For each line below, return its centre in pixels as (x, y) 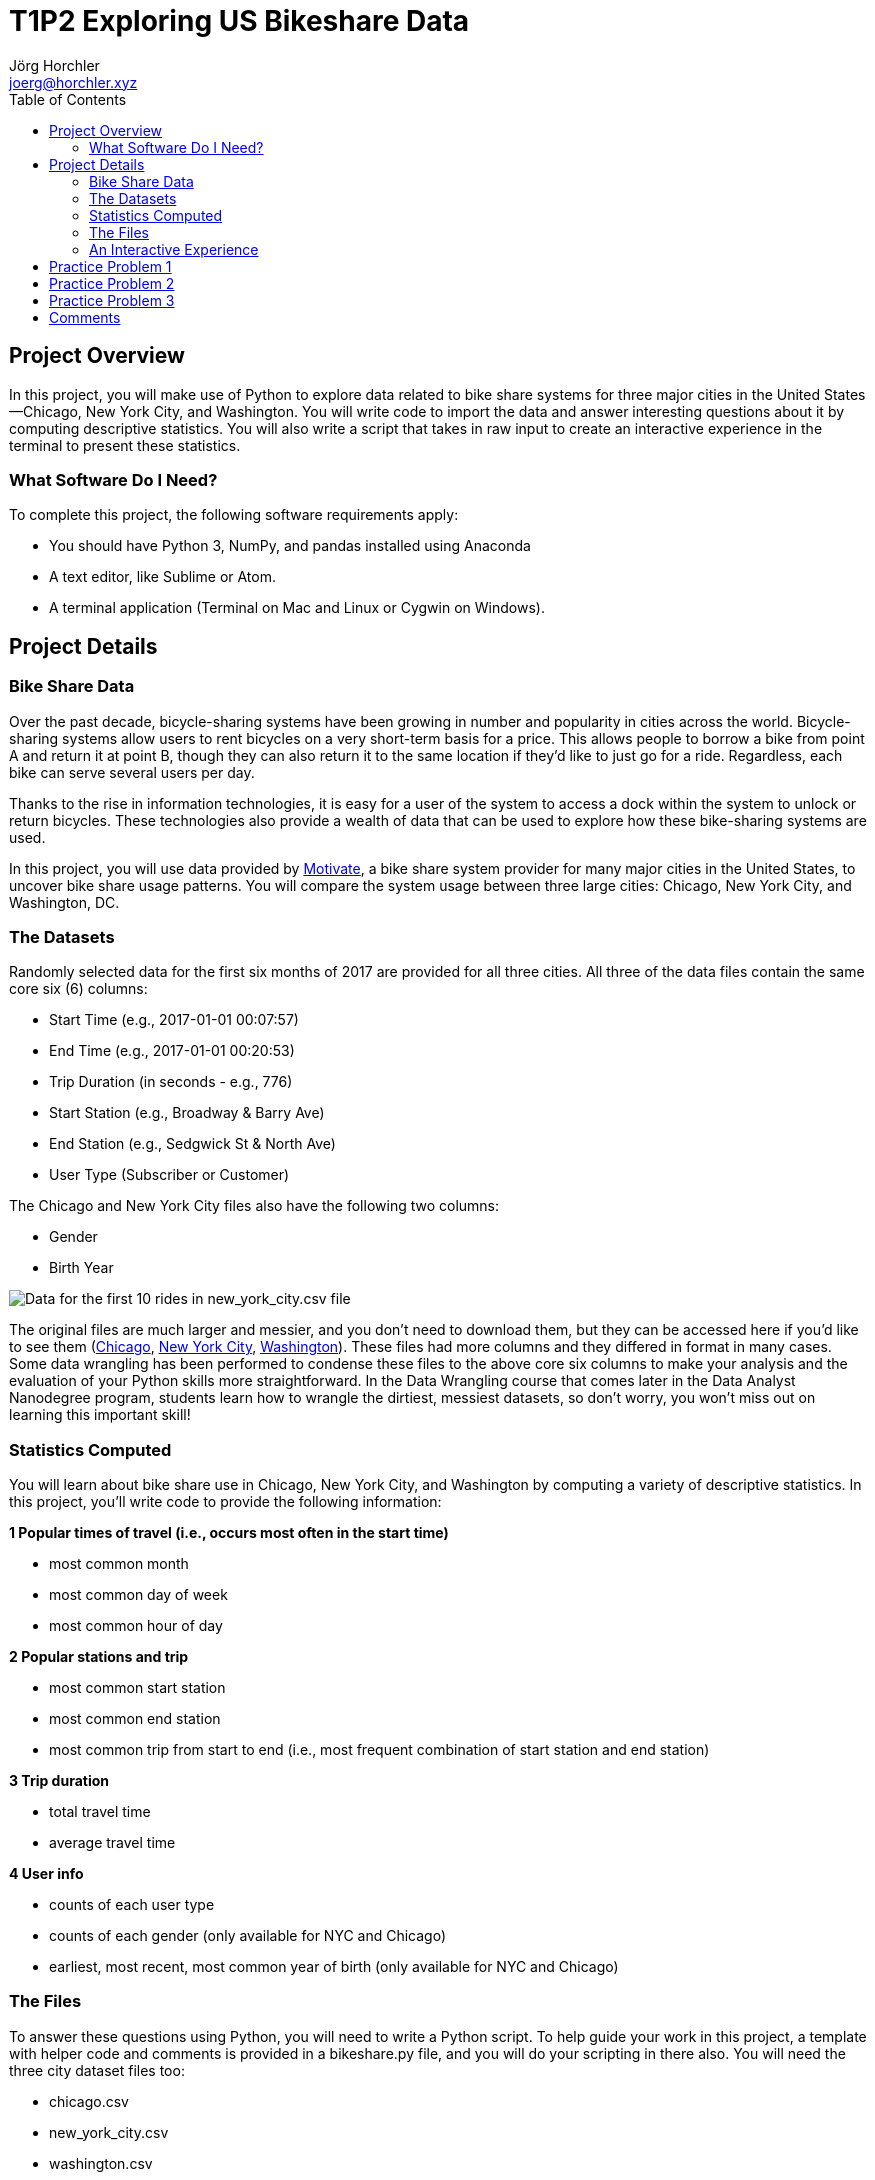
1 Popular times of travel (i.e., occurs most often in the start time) (229, 1533)
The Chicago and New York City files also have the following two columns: (254, 1206)
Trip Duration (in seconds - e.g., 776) (171, 1082)
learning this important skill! (100, 1415)
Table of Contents (68, 99)
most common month (119, 1564)
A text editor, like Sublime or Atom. (163, 577)
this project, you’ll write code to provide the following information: (225, 1502)
